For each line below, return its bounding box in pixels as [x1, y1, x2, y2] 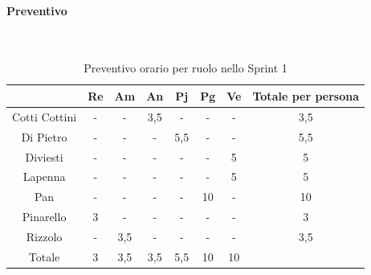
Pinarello [22, 208, 67, 225]
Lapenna [22, 168, 66, 185]
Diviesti [25, 148, 63, 165]
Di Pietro [21, 128, 67, 145]
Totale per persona [252, 87, 360, 104]
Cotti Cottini [12, 108, 77, 125]
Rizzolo [26, 228, 63, 244]
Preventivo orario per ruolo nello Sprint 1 [84, 60, 287, 76]
